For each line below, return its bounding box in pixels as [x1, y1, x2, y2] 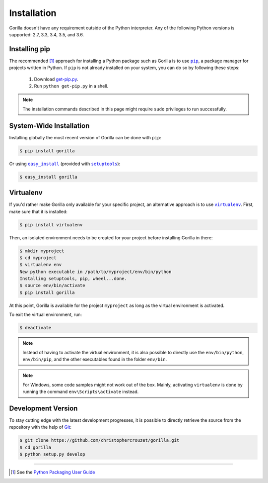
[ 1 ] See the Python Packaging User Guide [10, 469, 95, 475]
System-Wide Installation [9, 121, 90, 130]
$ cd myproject [19, 255, 57, 261]
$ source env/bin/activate [19, 283, 85, 289]
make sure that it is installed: [9, 208, 68, 214]
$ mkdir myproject [19, 248, 65, 254]
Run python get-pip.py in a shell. [34, 83, 109, 89]
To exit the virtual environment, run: [9, 311, 82, 318]
